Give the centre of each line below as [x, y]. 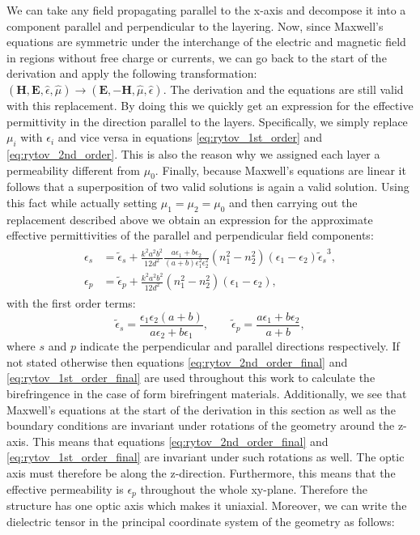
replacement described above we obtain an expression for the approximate [190, 219]
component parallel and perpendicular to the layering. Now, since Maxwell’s [195, 25]
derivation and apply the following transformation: [132, 73]
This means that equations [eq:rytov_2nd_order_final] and [180, 441]
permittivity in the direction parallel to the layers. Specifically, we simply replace [207, 121]
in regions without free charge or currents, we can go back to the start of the [197, 57]
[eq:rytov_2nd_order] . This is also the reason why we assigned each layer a [193, 153]
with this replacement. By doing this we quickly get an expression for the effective [210, 105]
